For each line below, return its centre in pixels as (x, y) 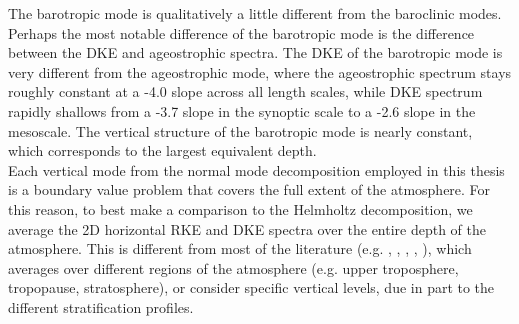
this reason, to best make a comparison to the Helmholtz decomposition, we (240, 208)
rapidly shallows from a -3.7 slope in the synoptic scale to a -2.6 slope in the (242, 110)
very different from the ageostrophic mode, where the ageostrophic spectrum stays (260, 71)
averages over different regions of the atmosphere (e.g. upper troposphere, (233, 267)
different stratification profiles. (101, 306)
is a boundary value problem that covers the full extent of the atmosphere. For (249, 189)
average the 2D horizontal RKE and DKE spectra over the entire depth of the (247, 228)
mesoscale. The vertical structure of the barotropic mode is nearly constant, (240, 130)
